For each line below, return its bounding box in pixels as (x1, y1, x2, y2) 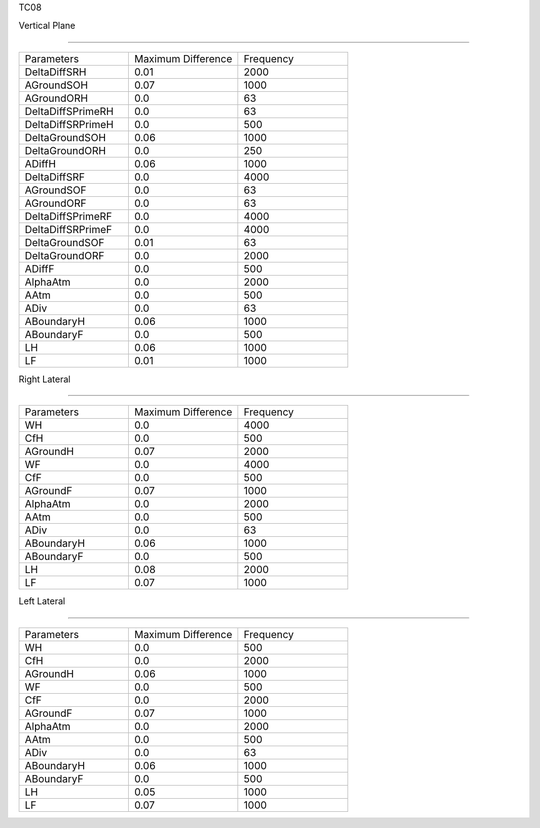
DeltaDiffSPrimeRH (24, 104, 114, 118)
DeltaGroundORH (24, 143, 107, 157)
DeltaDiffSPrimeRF (24, 209, 113, 223)
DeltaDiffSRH (24, 65, 87, 79)
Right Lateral (18, 373, 71, 385)
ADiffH (24, 156, 57, 170)
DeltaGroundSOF (24, 235, 105, 249)
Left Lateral (18, 595, 66, 607)
